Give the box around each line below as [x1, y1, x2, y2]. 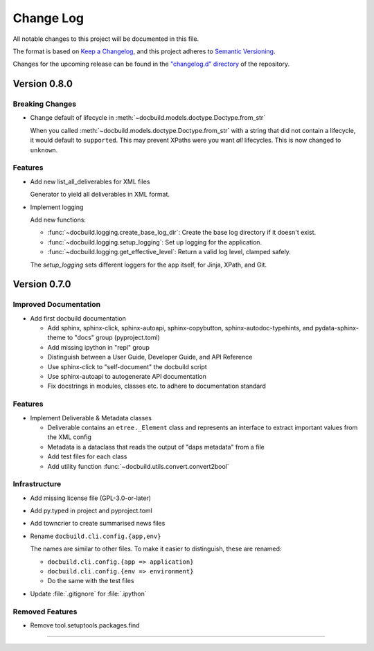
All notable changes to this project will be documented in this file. [12, 35, 199, 43]
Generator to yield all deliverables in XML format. [30, 190, 170, 199]
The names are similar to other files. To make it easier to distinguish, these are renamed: [30, 544, 282, 553]
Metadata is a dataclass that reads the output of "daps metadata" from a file [47, 443, 265, 451]
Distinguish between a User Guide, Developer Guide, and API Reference [47, 353, 253, 362]
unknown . [30, 145, 58, 154]
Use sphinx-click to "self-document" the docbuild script [47, 362, 207, 371]
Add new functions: [30, 215, 87, 224]
